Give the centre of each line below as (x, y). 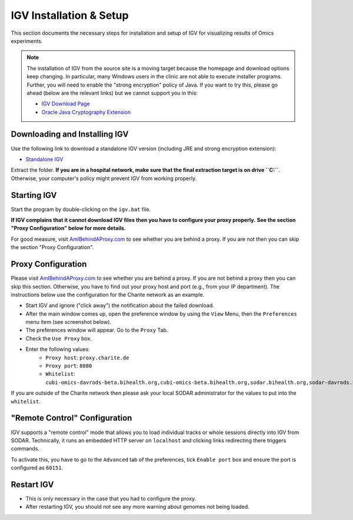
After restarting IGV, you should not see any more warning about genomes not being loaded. (137, 507)
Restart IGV (32, 484)
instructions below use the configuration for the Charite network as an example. (108, 294)
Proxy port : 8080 (69, 366)
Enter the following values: (58, 349)
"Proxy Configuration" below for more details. (69, 228)
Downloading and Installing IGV (70, 135)
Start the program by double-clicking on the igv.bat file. (81, 209)
